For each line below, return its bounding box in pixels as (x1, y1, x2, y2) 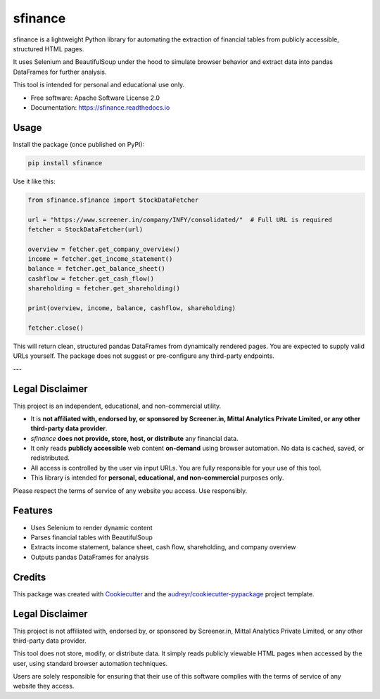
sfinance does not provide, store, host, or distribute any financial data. (30, 434, 239, 442)
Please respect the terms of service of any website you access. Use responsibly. (13, 486, 248, 495)
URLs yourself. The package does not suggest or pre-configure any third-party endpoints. (13, 352, 274, 360)
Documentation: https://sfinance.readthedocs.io (30, 103, 170, 112)
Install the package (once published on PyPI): (13, 140, 144, 148)
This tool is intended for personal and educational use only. (13, 81, 185, 89)
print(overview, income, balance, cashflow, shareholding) (27, 304, 236, 312)
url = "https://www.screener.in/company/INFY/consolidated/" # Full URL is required (27, 215, 332, 224)
